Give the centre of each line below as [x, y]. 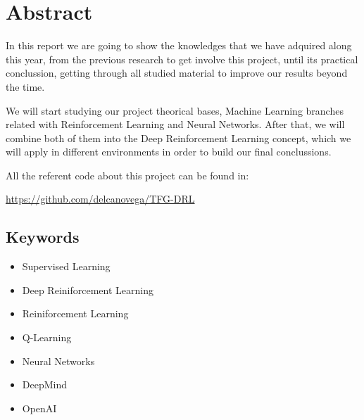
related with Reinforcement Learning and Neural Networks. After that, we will [175, 124]
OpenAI [39, 408]
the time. [25, 86]
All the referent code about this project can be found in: [127, 175]
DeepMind [45, 384]
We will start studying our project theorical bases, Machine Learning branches [175, 110]
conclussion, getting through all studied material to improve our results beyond [177, 73]
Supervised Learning [66, 266]
